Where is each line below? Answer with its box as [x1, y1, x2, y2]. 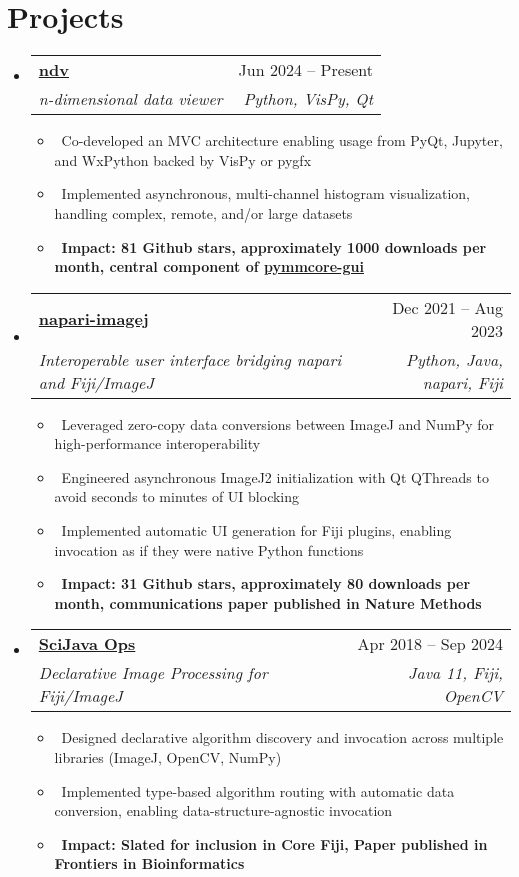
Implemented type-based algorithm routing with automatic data [61, 780, 455, 801]
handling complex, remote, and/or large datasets [54, 202, 353, 223]
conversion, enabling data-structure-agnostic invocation [54, 800, 393, 821]
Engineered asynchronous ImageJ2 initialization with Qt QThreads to [61, 466, 489, 487]
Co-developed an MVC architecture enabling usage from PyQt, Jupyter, [61, 130, 503, 151]
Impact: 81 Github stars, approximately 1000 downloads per [61, 236, 487, 257]
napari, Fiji [422, 370, 503, 394]
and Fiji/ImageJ [38, 370, 154, 394]
